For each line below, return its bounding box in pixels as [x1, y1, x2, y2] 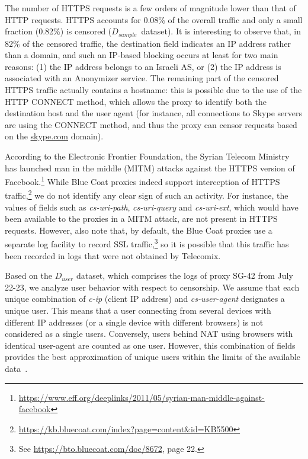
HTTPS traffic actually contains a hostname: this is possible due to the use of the [5, 84, 302, 96]
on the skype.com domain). [5, 130, 104, 142]
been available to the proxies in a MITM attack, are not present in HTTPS [5, 212, 278, 225]
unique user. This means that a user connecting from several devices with [5, 304, 271, 317]
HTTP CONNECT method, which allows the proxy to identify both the [5, 95, 267, 107]
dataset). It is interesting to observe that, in [141, 25, 301, 37]
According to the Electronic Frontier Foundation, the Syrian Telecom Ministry [5, 149, 290, 162]
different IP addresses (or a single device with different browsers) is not [5, 315, 264, 328]
